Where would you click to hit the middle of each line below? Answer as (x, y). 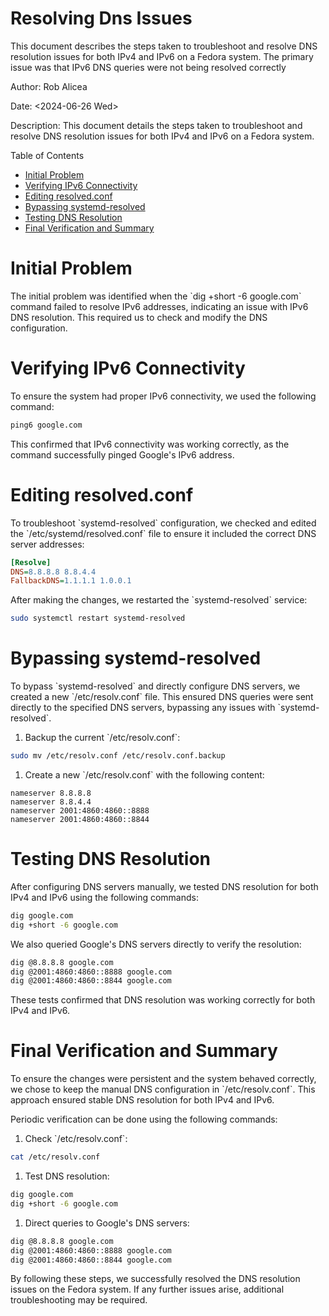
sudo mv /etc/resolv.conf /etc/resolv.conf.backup (118, 756)
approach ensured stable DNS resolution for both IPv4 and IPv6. (142, 1100)
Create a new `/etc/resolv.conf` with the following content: (144, 774)
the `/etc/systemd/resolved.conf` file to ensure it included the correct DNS (163, 533)
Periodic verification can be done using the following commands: (144, 1119)
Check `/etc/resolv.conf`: (76, 1139)
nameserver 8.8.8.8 (51, 793)
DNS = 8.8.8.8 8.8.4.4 (53, 572)
